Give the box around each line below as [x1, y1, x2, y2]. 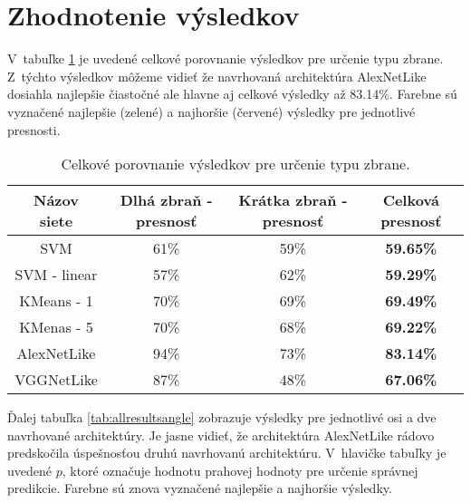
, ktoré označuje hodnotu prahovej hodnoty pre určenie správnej [62, 460, 418, 479]
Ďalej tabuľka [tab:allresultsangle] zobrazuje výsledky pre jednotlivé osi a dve [7, 408, 437, 427]
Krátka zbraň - [238, 189, 348, 211]
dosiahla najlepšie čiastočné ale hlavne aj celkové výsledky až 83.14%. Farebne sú [7, 84, 457, 103]
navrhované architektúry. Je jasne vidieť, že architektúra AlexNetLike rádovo [7, 425, 435, 444]
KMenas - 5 [19, 316, 93, 338]
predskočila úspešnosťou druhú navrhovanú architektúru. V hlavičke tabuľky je [7, 443, 447, 462]
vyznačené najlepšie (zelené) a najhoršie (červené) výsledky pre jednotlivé [7, 102, 416, 121]
